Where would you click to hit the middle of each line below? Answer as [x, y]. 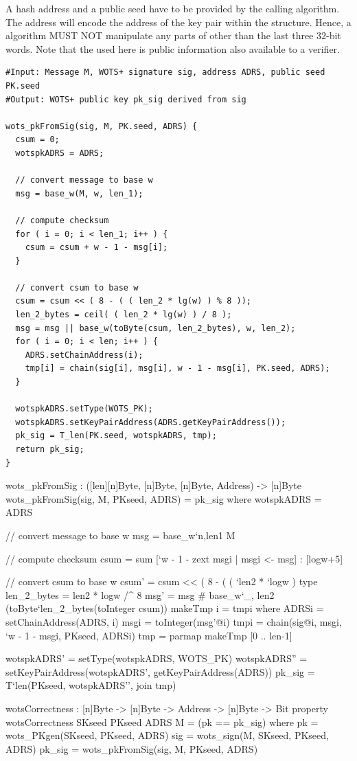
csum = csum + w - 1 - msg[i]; [96, 248]
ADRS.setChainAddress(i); [84, 355]
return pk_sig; [50, 449]
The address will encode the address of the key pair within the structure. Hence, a [178, 22]
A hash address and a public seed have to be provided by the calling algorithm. [173, 8]
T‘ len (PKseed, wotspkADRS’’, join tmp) [91, 685]
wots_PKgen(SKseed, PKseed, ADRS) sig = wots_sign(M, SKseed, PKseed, [167, 735]
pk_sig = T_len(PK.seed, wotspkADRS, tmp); [116, 436]
